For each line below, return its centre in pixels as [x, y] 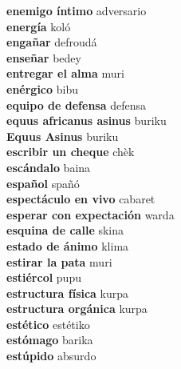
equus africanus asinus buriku [87, 120]
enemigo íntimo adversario [77, 10]
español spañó [43, 183]
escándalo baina [49, 167]
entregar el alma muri [65, 73]
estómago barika [50, 340]
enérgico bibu [42, 88]
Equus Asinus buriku [63, 136]
